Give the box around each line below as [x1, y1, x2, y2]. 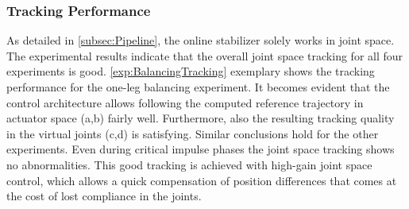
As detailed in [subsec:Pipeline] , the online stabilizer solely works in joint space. [6, 32, 395, 48]
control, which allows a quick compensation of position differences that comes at [6, 172, 397, 188]
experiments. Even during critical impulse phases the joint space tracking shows [6, 141, 395, 157]
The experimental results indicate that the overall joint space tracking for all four [6, 47, 403, 64]
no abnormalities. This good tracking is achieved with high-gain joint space [6, 156, 372, 172]
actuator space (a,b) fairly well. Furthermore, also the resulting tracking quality [6, 110, 395, 126]
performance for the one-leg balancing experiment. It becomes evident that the [6, 79, 390, 95]
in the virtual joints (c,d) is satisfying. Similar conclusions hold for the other [6, 125, 379, 141]
